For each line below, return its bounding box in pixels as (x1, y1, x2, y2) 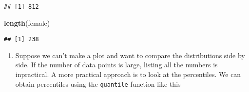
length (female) (4, 17, 50, 28)
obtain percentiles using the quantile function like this (15, 78, 181, 89)
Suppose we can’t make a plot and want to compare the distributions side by (15, 50, 245, 60)
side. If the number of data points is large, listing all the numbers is (15, 60, 218, 70)
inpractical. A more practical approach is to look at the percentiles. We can (15, 69, 241, 79)
